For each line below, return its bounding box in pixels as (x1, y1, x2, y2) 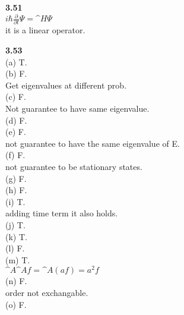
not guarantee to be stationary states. (5, 160, 142, 172)
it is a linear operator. (5, 24, 85, 36)
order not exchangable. (5, 286, 88, 298)
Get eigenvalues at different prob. (5, 78, 127, 91)
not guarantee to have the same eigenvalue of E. (5, 137, 180, 149)
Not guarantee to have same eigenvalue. (5, 102, 150, 114)
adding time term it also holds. (5, 207, 118, 219)
